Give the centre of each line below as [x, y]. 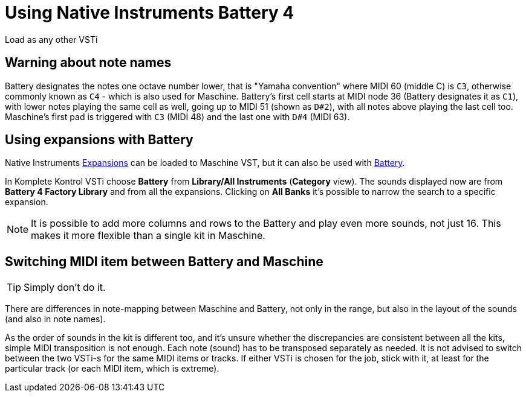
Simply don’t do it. [65, 287]
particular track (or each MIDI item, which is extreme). [112, 369]
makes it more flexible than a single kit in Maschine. [148, 236]
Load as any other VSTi [51, 39]
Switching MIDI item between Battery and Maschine [164, 261]
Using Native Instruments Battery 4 [150, 13]
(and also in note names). [55, 319]
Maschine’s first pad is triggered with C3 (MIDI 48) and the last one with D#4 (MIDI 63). [177, 116]
